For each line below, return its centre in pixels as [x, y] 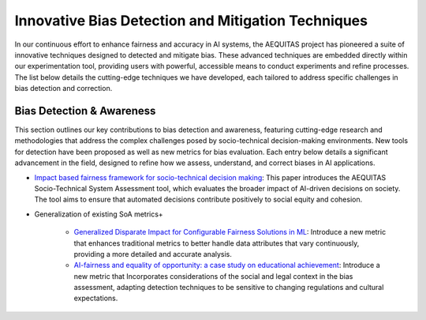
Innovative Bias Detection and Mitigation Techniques [191, 21]
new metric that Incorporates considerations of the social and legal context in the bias [213, 276]
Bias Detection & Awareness [85, 111]
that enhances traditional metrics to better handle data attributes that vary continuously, [217, 243]
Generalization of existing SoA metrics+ [99, 214]
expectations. [96, 298]
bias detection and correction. [64, 88]
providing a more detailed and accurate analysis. [153, 254]
